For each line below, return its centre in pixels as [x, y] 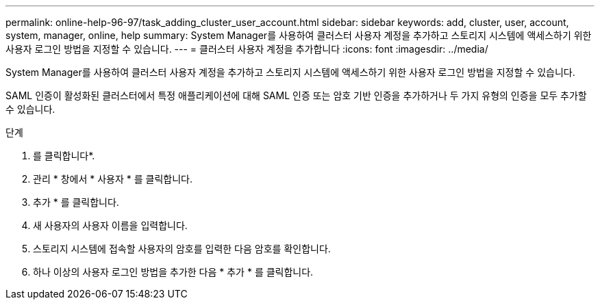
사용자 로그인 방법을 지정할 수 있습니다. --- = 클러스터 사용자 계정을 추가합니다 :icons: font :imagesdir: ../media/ [247, 49]
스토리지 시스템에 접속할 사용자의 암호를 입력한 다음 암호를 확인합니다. [182, 249]
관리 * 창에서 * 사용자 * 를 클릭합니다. [113, 179]
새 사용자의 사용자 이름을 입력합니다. [110, 225]
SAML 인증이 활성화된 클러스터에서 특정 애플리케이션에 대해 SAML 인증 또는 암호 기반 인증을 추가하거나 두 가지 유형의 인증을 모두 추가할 [296, 95]
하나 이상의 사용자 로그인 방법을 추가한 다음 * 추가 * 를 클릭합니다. [173, 272]
